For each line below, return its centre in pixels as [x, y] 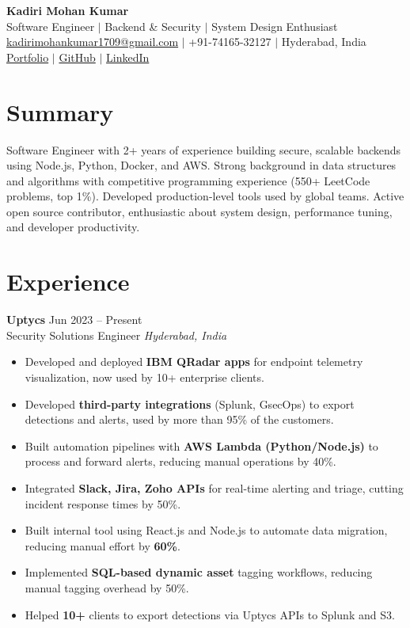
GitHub [77, 57]
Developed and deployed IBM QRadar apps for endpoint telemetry [194, 362]
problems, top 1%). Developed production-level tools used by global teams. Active [205, 196]
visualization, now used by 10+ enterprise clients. [144, 377]
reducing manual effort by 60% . [102, 545]
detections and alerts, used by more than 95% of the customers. [179, 419]
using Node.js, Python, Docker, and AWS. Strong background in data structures [201, 165]
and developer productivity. [73, 227]
